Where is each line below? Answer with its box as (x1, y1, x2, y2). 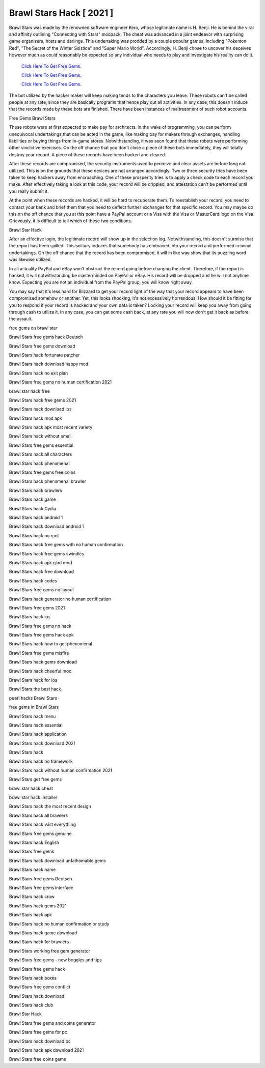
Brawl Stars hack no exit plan (9, 370, 68, 376)
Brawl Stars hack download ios (9, 406, 72, 412)
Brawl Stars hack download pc (9, 1038, 71, 1044)
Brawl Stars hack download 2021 (9, 740, 76, 746)
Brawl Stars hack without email (9, 433, 72, 439)
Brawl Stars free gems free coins (9, 469, 76, 475)
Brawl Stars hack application (9, 731, 67, 737)
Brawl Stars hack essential (9, 722, 63, 728)
